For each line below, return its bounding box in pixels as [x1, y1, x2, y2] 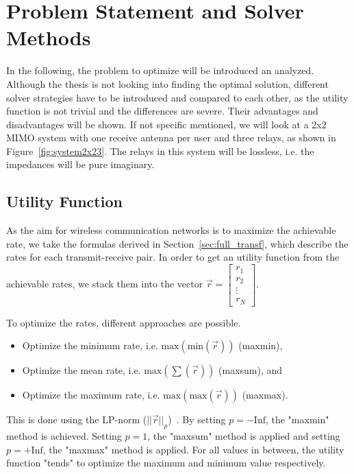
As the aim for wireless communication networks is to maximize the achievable [6, 223, 336, 237]
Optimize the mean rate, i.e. [22, 363, 141, 377]
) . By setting [168, 412, 226, 427]
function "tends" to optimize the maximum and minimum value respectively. [6, 455, 326, 470]
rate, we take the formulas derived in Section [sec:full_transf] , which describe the [6, 236, 349, 250]
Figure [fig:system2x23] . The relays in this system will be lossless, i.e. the [6, 143, 314, 158]
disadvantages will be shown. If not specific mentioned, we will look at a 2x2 [6, 117, 327, 131]
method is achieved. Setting [6, 428, 122, 442]
